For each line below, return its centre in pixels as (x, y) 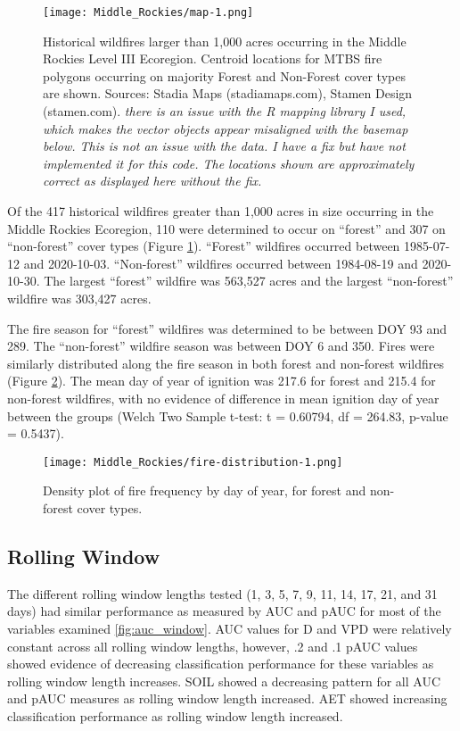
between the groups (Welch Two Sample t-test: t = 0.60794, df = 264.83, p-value (228, 415)
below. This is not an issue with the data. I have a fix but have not (224, 146)
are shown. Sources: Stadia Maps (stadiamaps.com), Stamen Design (228, 93)
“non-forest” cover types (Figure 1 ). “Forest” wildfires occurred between (204, 246)
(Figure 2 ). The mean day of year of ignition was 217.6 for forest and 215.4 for (222, 381)
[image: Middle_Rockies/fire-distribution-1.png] (193, 462)
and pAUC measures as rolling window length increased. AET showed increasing (227, 698)
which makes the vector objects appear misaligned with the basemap (226, 128)
